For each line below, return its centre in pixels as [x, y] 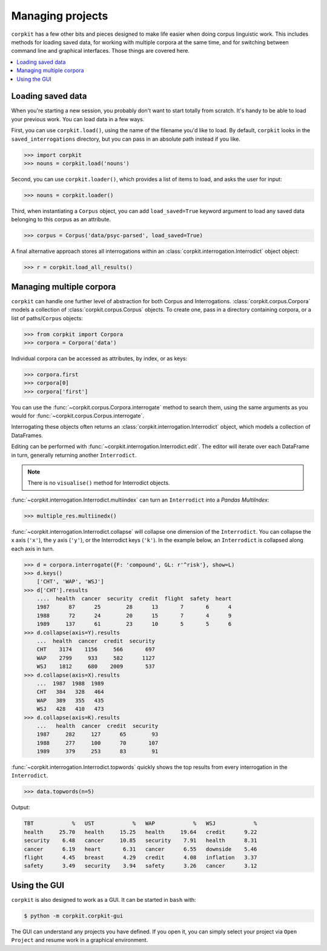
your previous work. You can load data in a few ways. [78, 119]
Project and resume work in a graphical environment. [80, 940]
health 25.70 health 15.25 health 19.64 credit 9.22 [140, 832]
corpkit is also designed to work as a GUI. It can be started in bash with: [104, 899]
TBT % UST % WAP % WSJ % [140, 824]
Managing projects [60, 16]
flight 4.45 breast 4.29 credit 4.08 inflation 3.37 [140, 857]
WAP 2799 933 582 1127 [96, 658]
